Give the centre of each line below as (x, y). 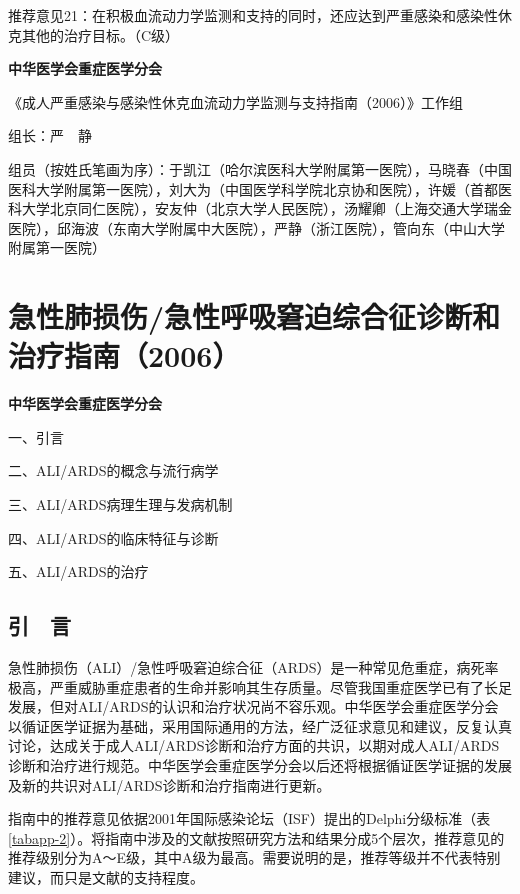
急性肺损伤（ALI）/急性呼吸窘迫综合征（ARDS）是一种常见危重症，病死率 (253, 667)
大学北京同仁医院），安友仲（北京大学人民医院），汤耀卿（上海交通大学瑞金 (266, 208)
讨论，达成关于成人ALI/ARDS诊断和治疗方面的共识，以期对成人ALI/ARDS (254, 745)
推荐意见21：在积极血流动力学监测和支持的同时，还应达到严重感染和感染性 (253, 15)
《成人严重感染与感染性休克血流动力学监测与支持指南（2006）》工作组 (235, 101)
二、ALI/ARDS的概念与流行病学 (113, 470)
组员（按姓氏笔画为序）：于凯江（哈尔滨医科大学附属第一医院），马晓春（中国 (260, 168)
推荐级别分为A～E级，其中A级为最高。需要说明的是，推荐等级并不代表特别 (254, 857)
